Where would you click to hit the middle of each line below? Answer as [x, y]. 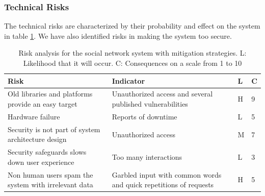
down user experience [41, 162]
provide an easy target [43, 104]
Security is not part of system [54, 129]
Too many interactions [147, 156]
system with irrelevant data [50, 185]
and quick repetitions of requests [163, 185]
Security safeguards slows [47, 152]
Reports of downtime [144, 116]
